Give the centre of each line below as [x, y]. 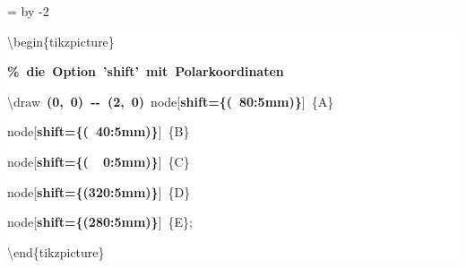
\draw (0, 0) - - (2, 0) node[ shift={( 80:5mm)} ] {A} [171, 101]
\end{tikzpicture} [56, 251]
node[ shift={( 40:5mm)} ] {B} [99, 131]
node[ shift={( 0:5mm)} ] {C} [99, 161]
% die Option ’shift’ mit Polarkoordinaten [146, 71]
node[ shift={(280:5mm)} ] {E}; [100, 222]
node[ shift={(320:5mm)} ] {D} [99, 191]
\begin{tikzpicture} [61, 41]
